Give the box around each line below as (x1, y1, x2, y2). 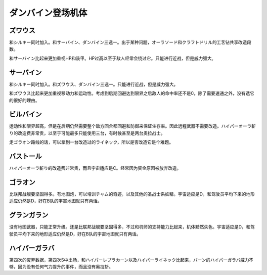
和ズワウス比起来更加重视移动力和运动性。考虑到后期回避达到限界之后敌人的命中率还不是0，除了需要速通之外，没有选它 (9, 91, 255, 96)
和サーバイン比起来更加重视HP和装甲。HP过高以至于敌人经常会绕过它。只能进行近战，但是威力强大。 (9, 55, 216, 61)
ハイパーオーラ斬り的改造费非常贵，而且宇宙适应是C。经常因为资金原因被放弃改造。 (9, 165, 181, 171)
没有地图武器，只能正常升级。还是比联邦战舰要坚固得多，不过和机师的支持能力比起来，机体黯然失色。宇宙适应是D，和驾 (9, 224, 255, 230)
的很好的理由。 (9, 97, 40, 103)
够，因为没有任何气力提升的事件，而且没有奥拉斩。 (9, 264, 113, 270)
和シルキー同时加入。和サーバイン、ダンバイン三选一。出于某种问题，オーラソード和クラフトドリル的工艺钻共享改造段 (9, 40, 252, 46)
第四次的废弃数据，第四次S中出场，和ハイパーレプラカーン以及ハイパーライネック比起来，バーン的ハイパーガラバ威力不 (9, 257, 254, 263)
